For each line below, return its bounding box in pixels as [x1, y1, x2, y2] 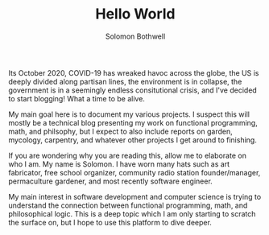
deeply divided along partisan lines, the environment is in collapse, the [8, 76, 242, 86]
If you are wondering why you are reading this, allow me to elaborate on [8, 150, 247, 160]
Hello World [95, 5, 176, 23]
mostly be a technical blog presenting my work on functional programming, [8, 117, 258, 127]
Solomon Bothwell [105, 31, 166, 41]
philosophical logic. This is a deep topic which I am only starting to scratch [8, 208, 256, 218]
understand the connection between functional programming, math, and [8, 200, 248, 210]
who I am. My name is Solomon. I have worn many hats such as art [8, 159, 230, 169]
